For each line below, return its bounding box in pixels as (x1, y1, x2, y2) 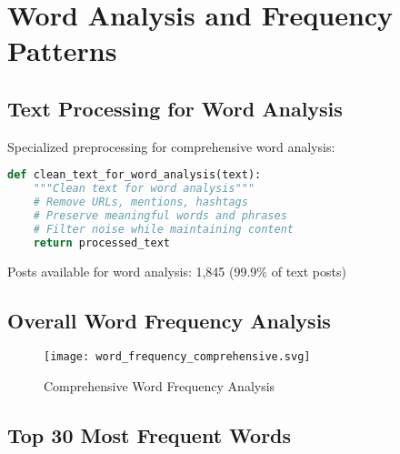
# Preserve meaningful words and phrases (33, 208, 287, 222)
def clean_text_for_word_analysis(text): (7, 168, 262, 182)
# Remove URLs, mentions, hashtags (33, 196, 248, 209)
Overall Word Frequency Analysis (7, 306, 331, 334)
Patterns (7, 32, 117, 69)
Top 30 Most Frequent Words (7, 421, 292, 449)
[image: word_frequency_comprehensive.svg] (44, 350, 311, 364)
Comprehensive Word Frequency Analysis (44, 377, 275, 396)
